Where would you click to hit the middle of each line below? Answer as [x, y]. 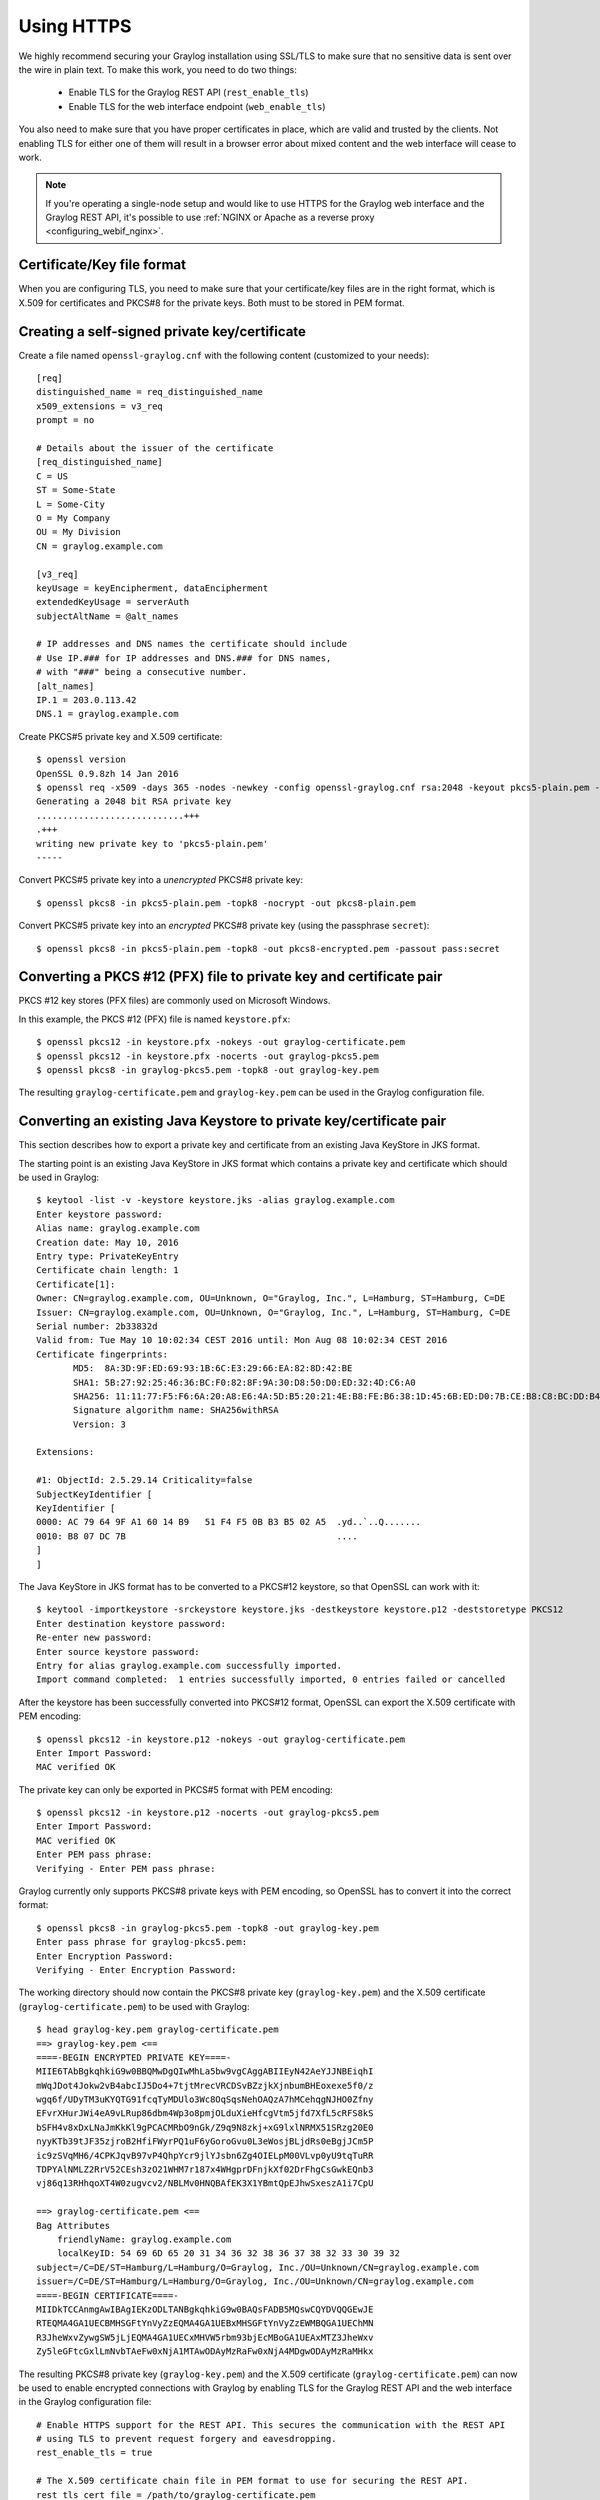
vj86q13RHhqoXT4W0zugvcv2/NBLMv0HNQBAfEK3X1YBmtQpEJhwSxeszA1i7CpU [205, 2183]
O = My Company [73, 518]
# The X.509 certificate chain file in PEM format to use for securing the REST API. [252, 2481]
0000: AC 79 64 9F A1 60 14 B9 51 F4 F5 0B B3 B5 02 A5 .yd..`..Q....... [229, 1522]
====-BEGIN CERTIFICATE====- [107, 2295]
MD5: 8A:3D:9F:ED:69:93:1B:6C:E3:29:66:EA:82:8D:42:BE [213, 1368]
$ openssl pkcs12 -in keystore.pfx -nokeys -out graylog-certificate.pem [221, 1042]
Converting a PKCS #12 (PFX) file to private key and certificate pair [230, 976]
